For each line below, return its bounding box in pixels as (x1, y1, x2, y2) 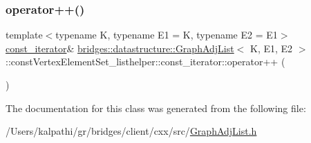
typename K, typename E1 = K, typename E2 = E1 (55, 27, 278, 42)
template (6, 27, 43, 42)
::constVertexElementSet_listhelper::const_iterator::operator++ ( (6, 54, 285, 69)
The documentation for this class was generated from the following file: (6, 100, 306, 115)
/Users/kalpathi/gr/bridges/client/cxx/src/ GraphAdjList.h (6, 124, 257, 138)
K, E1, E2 (250, 41, 293, 55)
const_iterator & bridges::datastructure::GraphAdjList (6, 41, 234, 55)
